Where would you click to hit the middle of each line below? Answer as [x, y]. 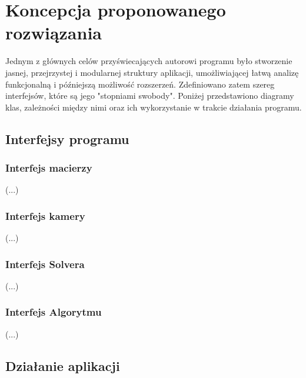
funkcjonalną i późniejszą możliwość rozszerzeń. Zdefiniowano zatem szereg [140, 84]
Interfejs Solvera [45, 264]
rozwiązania [54, 33]
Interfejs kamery [45, 215]
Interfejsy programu [67, 138]
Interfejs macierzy [49, 167]
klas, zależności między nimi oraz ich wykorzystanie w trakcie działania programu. [154, 107]
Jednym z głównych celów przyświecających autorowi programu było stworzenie [149, 61]
